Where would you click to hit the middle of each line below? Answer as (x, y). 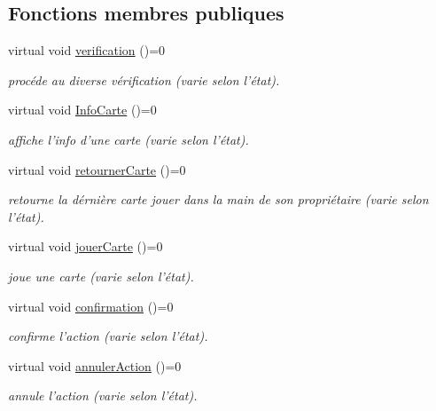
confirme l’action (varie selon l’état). (108, 336)
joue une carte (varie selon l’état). (101, 276)
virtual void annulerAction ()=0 (95, 365)
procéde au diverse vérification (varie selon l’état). (144, 79)
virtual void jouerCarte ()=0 (86, 246)
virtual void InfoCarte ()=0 (82, 110)
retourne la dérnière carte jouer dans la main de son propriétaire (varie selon (218, 199)
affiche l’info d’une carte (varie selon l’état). (128, 139)
